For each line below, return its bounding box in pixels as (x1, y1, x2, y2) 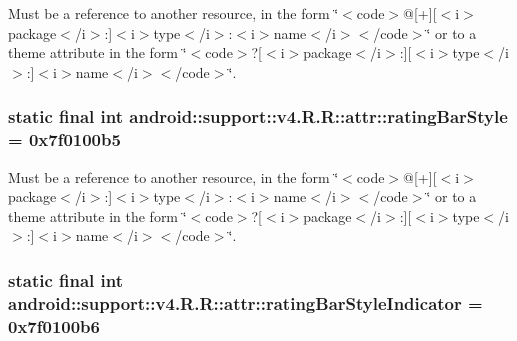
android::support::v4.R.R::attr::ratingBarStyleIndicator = (8, 290, 483, 315)
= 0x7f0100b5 (8, 127, 121, 152)
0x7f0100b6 (8, 313, 100, 338)
